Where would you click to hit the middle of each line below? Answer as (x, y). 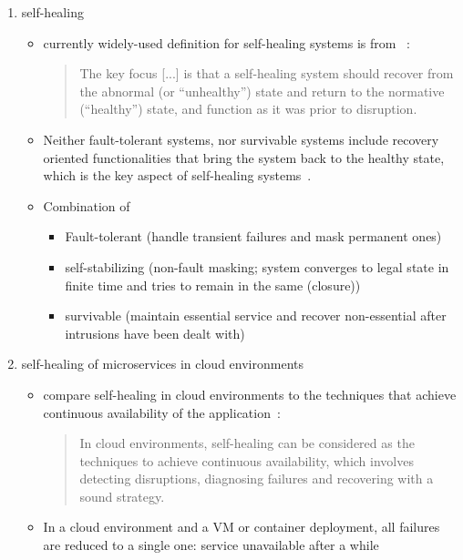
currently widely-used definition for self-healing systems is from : (226, 42)
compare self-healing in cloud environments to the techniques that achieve (250, 394)
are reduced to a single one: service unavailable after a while (211, 545)
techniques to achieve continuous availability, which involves (247, 460)
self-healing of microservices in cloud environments (162, 364)
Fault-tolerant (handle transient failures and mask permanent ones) (253, 236)
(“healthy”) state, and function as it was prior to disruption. (248, 109)
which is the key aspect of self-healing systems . (177, 175)
